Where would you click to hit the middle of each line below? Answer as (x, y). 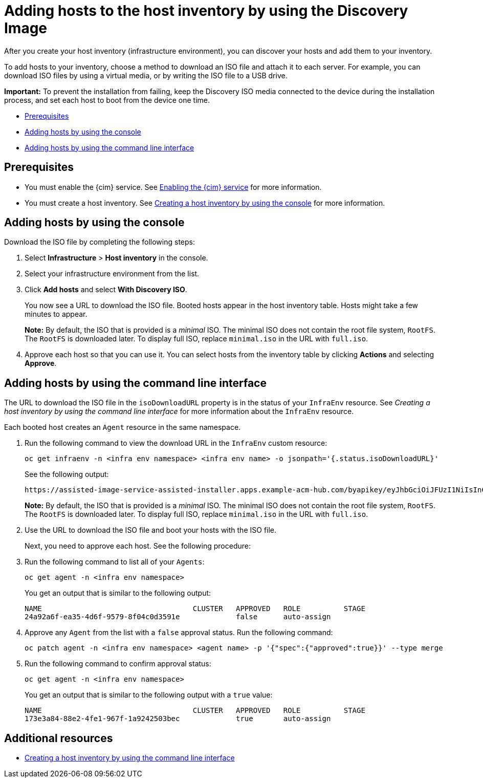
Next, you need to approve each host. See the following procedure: (138, 546)
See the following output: (67, 474)
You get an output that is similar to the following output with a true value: (149, 695)
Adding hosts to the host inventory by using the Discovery (206, 11)
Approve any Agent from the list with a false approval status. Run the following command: (179, 633)
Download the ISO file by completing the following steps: (100, 242)
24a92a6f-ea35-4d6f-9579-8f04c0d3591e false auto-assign (178, 617)
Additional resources (59, 738)
